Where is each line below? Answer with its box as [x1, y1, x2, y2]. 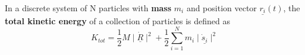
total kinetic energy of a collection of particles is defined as [5, 14, 230, 27]
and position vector [186, 2, 257, 14]
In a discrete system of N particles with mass [5, 2, 172, 14]
